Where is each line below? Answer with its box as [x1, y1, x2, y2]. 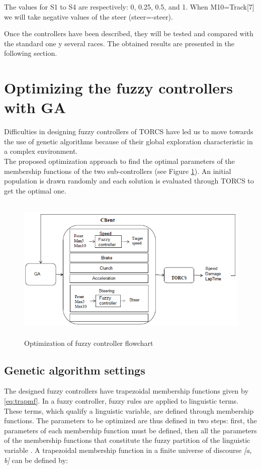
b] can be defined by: [4, 454, 68, 465]
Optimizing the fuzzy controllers [4, 77, 233, 98]
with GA [4, 97, 66, 118]
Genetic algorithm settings [4, 362, 145, 378]
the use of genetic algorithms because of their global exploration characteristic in [4, 136, 253, 146]
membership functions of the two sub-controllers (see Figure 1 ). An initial [4, 165, 231, 176]
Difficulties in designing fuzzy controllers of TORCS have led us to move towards [4, 126, 253, 137]
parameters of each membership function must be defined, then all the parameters [4, 425, 257, 435]
